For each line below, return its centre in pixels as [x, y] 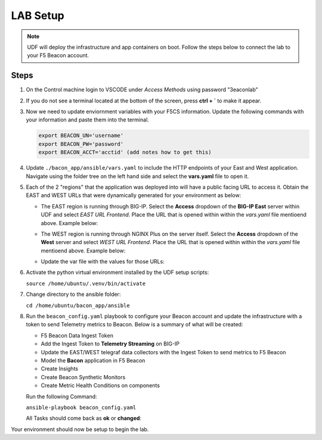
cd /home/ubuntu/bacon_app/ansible [78, 305]
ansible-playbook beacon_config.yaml [81, 407]
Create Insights [60, 369]
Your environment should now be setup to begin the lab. [80, 429]
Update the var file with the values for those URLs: [103, 261]
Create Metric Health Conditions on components [100, 386]
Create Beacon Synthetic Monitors [83, 377]
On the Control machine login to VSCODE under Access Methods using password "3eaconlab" [142, 90]
